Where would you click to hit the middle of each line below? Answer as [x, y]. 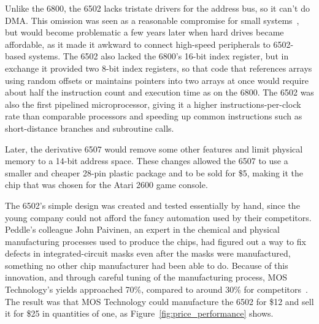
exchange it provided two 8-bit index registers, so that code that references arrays [159, 68]
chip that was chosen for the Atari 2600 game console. [106, 185]
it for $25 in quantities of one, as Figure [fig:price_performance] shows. [139, 313]
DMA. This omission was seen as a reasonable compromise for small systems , [152, 20]
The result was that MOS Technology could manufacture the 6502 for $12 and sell [159, 301]
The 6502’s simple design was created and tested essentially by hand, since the [152, 205]
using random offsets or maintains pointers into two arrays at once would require [157, 80]
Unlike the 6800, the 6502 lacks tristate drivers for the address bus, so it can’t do [157, 8]
